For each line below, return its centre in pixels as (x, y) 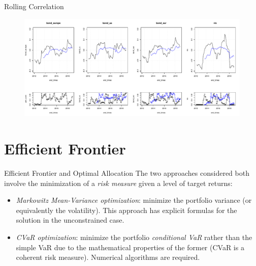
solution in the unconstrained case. (70, 220)
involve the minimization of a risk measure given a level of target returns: (118, 183)
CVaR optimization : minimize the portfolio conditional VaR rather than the (134, 237)
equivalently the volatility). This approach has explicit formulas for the (126, 210)
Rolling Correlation (34, 6)
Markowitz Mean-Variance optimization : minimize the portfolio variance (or (134, 200)
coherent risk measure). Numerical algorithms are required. (108, 257)
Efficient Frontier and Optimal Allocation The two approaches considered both (127, 173)
